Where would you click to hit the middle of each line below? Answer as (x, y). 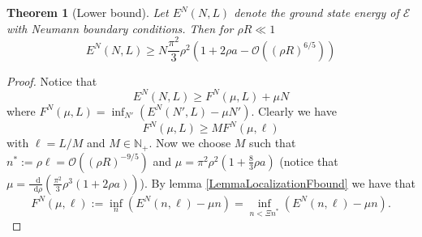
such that (273, 143)
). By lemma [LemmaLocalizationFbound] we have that (278, 182)
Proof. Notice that (52, 80)
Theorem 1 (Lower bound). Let (88, 12)
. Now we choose (190, 143)
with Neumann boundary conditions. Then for (120, 28)
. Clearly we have (294, 110)
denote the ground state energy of (316, 12)
